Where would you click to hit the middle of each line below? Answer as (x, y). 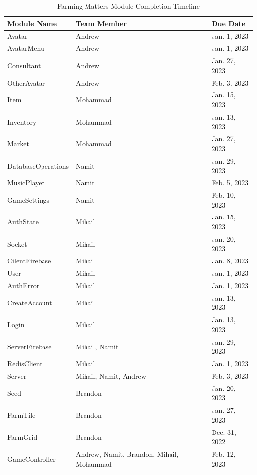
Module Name (32, 23)
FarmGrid (22, 437)
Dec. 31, (224, 432)
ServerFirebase (30, 346)
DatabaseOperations (38, 165)
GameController (32, 458)
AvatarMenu (26, 48)
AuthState (23, 222)
